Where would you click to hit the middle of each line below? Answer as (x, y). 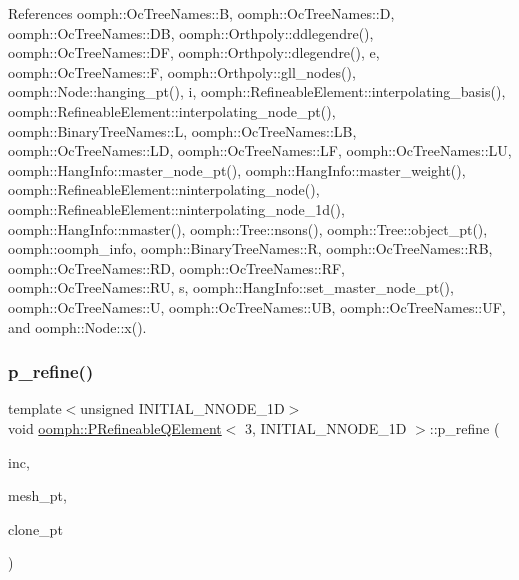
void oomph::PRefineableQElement (115, 427)
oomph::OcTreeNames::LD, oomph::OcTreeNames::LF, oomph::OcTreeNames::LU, (260, 150)
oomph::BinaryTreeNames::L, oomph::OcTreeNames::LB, (182, 130)
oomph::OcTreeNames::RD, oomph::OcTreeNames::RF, (177, 267)
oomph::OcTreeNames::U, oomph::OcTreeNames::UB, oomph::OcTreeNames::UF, (257, 306)
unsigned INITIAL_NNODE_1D (182, 408)
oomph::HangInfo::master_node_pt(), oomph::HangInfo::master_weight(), (237, 169)
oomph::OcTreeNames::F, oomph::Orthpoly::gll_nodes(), (182, 71)
